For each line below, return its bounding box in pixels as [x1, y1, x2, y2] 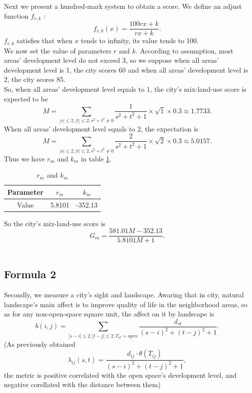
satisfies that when [17, 35, 73, 46]
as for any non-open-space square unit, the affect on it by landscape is [4, 309, 214, 319]
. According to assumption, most [136, 45, 233, 55]
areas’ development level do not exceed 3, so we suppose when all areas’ [4, 55, 219, 65]
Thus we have [4, 153, 45, 163]
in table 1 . [81, 153, 112, 163]
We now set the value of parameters [4, 45, 112, 55]
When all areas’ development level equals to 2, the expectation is [4, 123, 199, 133]
